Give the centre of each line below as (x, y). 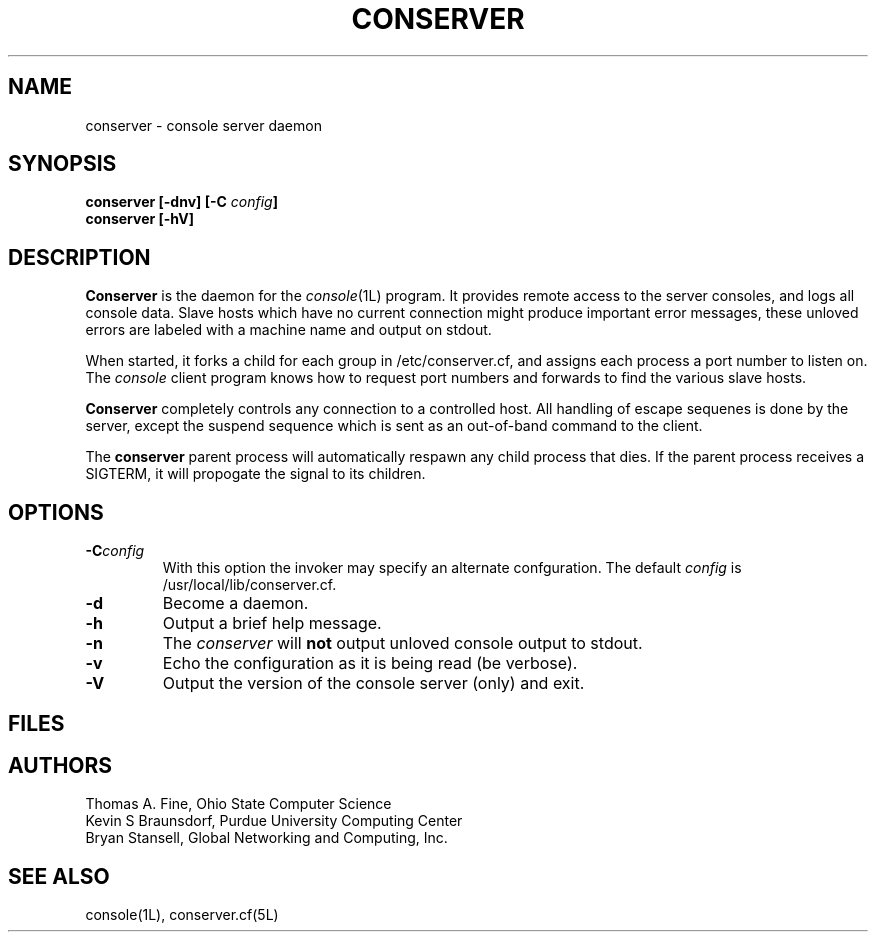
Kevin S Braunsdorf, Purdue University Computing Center (274, 821)
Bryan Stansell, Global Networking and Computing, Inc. (266, 838)
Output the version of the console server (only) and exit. (373, 683)
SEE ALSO (59, 876)
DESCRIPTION (79, 257)
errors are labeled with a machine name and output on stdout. (288, 330)
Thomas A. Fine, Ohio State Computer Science (238, 804)
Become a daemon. (235, 603)
